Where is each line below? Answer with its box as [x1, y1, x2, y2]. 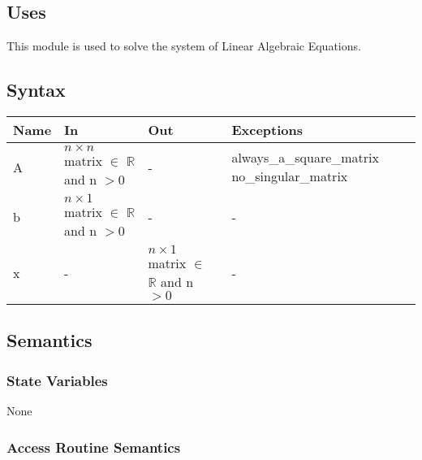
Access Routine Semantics [6, 436, 181, 457]
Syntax [6, 77, 66, 102]
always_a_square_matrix [231, 148, 380, 167]
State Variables [6, 370, 108, 390]
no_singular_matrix [231, 167, 348, 185]
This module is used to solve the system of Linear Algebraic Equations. [6, 37, 361, 54]
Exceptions [231, 120, 303, 139]
